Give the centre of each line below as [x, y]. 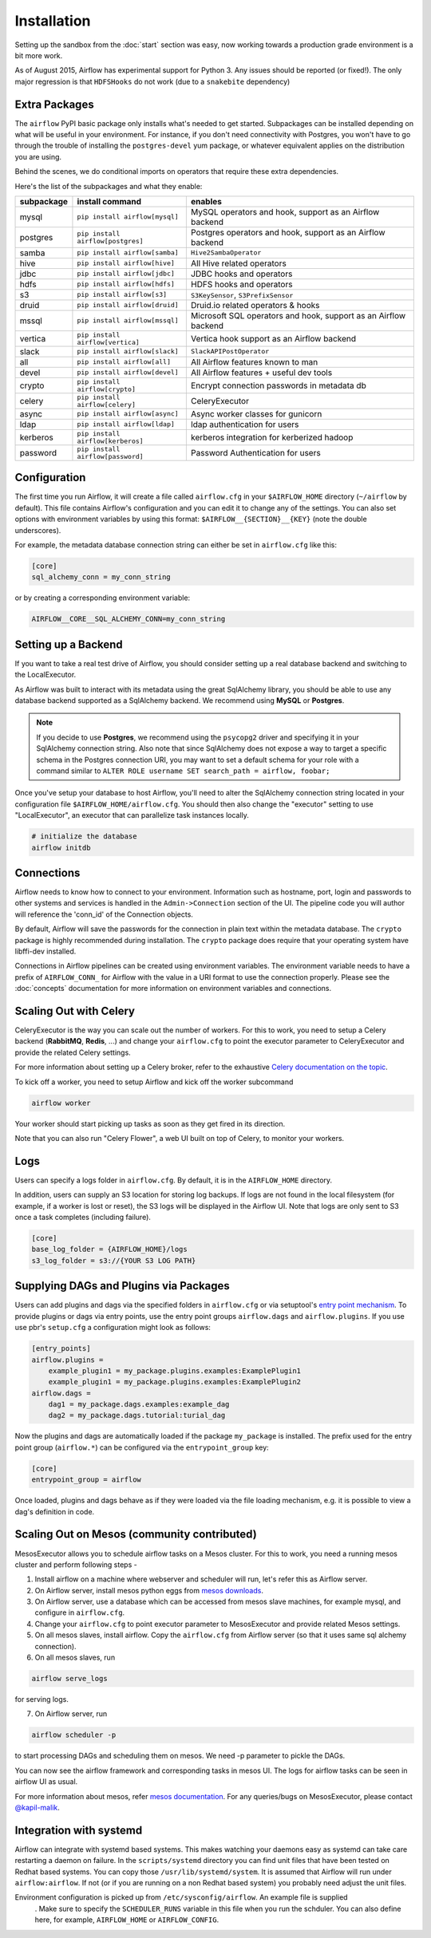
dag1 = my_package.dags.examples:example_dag [139, 1405]
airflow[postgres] [110, 241]
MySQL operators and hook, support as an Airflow [285, 211]
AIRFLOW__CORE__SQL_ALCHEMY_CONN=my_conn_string [129, 619]
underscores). [38, 530]
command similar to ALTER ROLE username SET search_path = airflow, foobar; [183, 771]
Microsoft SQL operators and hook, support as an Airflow [298, 315]
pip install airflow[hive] [126, 263]
